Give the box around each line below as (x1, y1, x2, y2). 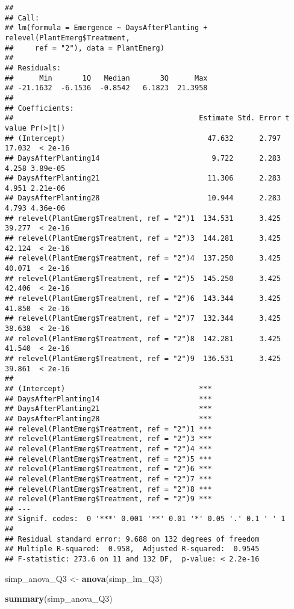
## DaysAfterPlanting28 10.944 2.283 (5, 194, 281, 203)
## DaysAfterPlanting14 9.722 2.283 (5, 153, 281, 162)
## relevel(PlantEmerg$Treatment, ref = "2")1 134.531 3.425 (5, 214, 281, 223)
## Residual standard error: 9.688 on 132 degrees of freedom (5, 534, 260, 543)
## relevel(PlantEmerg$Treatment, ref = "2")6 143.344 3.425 (5, 294, 281, 303)
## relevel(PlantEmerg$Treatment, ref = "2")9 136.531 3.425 (5, 354, 281, 363)
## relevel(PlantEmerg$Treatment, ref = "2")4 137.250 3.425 (5, 254, 281, 263)
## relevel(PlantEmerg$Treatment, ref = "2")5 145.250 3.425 (5, 274, 281, 283)
